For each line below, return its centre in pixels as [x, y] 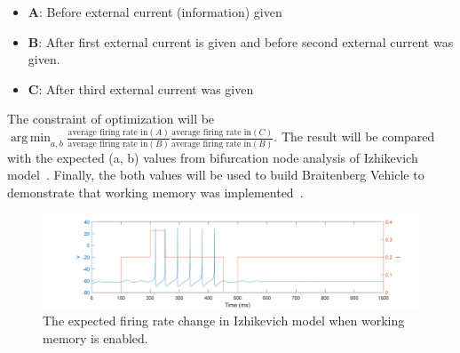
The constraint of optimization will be [111, 119]
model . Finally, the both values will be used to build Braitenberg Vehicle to [216, 175]
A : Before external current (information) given [155, 12]
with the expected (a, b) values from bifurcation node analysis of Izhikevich [213, 157]
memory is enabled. [95, 337]
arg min [31, 138]
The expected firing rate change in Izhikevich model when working [224, 321]
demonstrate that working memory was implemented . [155, 192]
